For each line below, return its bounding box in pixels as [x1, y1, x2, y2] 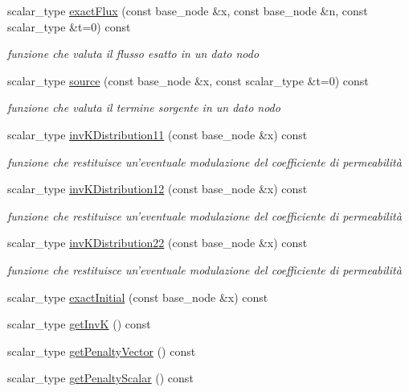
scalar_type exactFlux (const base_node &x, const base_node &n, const [7, 2, 368, 19]
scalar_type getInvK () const [7, 316, 151, 332]
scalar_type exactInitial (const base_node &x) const [7, 288, 268, 305]
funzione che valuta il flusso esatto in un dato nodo [7, 45, 260, 62]
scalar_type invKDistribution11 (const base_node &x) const [7, 126, 308, 142]
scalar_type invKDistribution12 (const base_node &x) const [7, 180, 308, 197]
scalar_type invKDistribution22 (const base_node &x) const [7, 234, 308, 251]
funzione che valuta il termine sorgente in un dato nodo [7, 99, 280, 116]
